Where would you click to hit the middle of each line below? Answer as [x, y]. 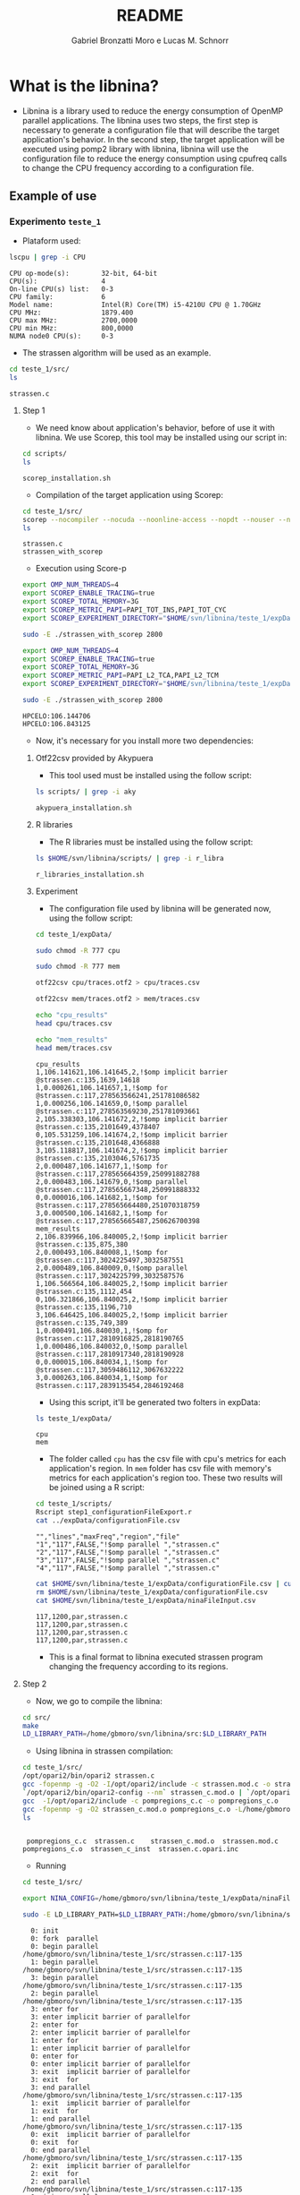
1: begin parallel [65, 1962]
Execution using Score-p [81, 569]
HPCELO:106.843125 [56, 724]
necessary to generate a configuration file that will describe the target [150, 130]
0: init [45, 1931]
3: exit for [55, 2079]
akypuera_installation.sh [83, 808]
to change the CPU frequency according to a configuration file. [138, 167]
